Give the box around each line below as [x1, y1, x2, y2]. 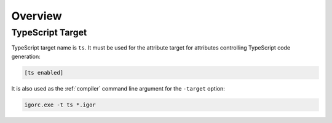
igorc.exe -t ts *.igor [24, 101, 97, 108]
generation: [11, 53, 41, 60]
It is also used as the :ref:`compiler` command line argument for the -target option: [11, 84, 226, 92]
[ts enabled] [24, 69, 64, 76]
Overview [11, 9, 62, 23]
